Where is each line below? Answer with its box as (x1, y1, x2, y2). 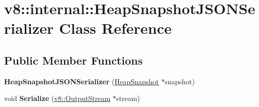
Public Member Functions (4, 52, 143, 68)
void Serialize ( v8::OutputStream (4, 93, 111, 103)
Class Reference (59, 18, 172, 38)
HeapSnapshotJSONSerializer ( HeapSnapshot (4, 76, 159, 86)
